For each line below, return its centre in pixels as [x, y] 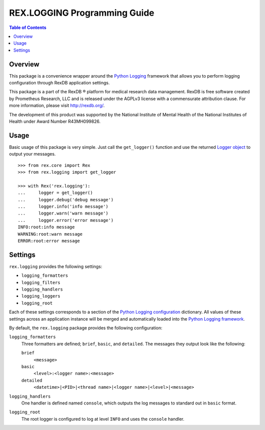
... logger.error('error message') [66, 220]
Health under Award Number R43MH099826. [55, 121]
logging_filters [41, 282]
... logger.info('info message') [63, 206]
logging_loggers [41, 296]
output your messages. [32, 154]
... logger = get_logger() [55, 193]
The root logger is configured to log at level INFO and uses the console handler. [103, 419]
